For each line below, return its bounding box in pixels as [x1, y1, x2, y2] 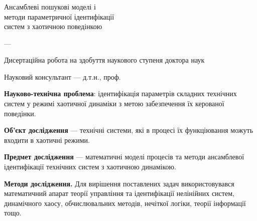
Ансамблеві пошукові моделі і [4, 1, 96, 12]
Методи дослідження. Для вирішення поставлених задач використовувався [4, 178, 234, 188]
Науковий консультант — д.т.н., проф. [4, 71, 121, 82]
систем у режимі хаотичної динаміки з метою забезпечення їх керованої [4, 98, 224, 109]
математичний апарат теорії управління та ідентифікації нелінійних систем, [4, 188, 234, 198]
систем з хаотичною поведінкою [4, 21, 102, 32]
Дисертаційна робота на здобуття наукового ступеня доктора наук [4, 55, 205, 65]
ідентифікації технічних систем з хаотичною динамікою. [4, 161, 176, 172]
